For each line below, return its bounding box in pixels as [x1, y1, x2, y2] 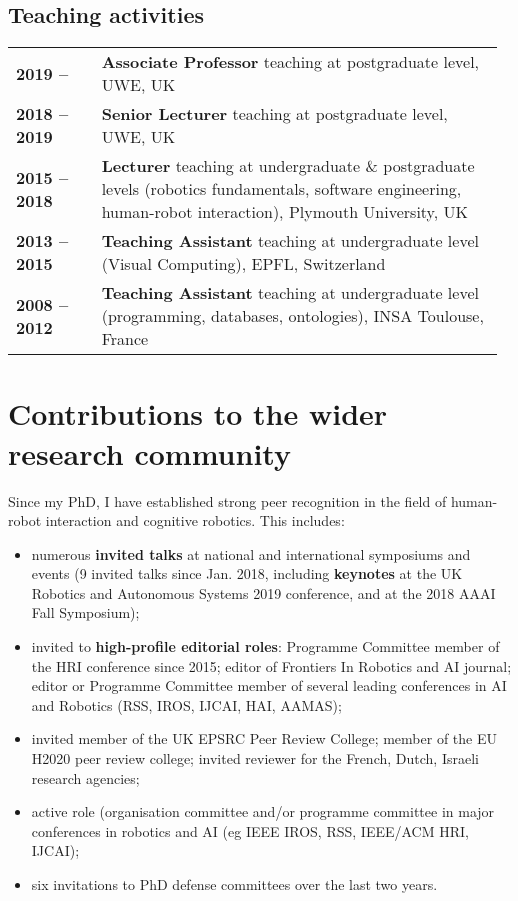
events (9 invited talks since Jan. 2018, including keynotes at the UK [31, 563, 463, 584]
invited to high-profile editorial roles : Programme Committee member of [31, 636, 500, 657]
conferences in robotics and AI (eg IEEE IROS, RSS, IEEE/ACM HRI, [31, 820, 469, 841]
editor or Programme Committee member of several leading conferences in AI [31, 675, 507, 696]
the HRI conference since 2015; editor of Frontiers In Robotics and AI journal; [31, 655, 512, 676]
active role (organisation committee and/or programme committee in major [31, 801, 495, 822]
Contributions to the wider [8, 393, 388, 434]
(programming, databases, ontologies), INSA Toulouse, [101, 304, 484, 328]
